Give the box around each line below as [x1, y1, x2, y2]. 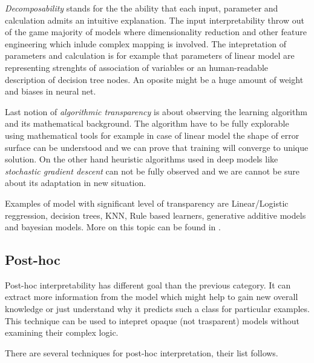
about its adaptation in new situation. [5, 176, 146, 189]
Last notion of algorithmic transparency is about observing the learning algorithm [5, 105, 307, 118]
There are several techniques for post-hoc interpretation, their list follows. [5, 346, 278, 359]
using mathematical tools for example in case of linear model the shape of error [5, 128, 299, 141]
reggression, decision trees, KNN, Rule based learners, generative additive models [5, 208, 306, 221]
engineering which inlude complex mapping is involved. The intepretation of [5, 37, 286, 50]
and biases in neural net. [5, 85, 96, 98]
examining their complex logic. [5, 326, 119, 339]
